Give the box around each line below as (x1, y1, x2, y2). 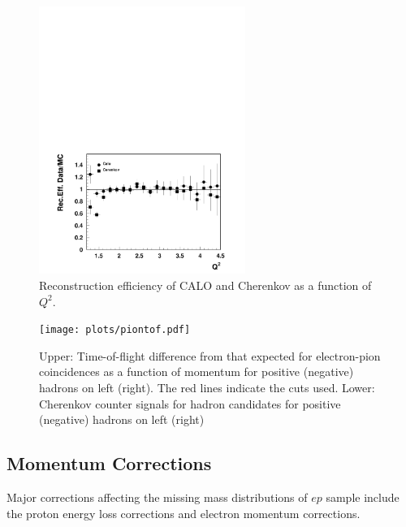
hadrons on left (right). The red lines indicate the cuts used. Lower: (39, 378, 375, 395)
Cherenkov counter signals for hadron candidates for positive (39, 395, 341, 412)
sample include (326, 488, 400, 505)
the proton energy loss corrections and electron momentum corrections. (6, 504, 361, 521)
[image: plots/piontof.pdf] (39, 324, 191, 336)
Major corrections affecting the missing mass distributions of (6, 488, 308, 505)
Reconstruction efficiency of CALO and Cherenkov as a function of (39, 276, 372, 293)
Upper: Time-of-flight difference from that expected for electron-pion (39, 347, 381, 364)
